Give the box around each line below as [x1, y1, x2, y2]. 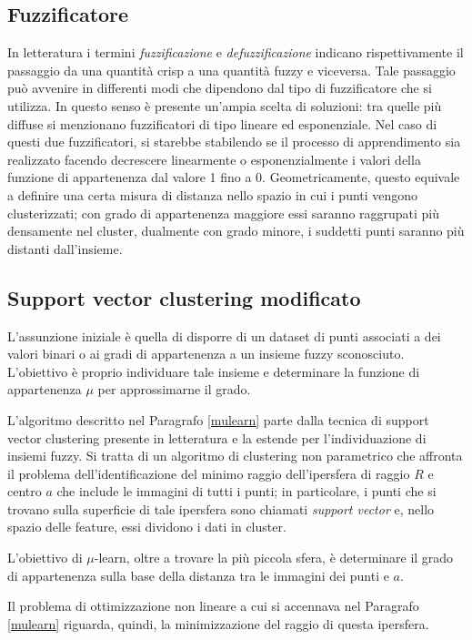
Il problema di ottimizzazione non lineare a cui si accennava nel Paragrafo [7, 596, 419, 615]
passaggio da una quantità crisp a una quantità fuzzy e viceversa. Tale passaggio [7, 60, 456, 79]
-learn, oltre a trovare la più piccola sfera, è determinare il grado [94, 548, 454, 567]
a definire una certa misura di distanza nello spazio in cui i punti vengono [7, 185, 418, 204]
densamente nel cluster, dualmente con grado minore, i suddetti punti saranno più [7, 221, 465, 240]
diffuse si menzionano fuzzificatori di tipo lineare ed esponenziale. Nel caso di [7, 114, 437, 133]
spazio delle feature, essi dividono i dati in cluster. [7, 517, 286, 536]
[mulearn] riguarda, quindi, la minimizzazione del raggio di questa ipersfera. [7, 614, 429, 633]
